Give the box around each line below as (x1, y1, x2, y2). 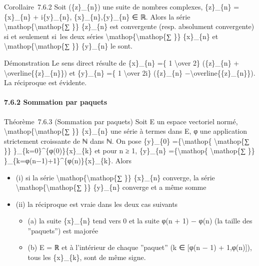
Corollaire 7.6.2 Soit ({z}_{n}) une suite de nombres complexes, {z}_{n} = (4, 2, 239, 12)
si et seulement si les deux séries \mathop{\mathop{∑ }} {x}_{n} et (4, 31, 218, 41)
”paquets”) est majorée (27, 225, 98, 235)
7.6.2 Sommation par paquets (4, 97, 107, 107)
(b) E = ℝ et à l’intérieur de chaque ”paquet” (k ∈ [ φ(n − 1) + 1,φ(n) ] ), (27, 242, 252, 252)
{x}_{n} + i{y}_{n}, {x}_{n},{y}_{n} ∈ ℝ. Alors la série (4, 11, 190, 22)
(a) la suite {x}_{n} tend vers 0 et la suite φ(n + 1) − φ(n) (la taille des (27, 215, 252, 226)
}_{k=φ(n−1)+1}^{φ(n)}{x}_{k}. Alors (4, 155, 132, 165)
